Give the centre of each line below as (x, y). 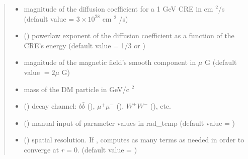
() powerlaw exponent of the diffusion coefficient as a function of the (129, 35)
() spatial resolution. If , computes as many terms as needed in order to (134, 140)
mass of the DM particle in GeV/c (76, 89)
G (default (221, 62)
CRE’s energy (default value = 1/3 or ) (85, 45)
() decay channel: (50, 106)
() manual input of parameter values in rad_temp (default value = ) (130, 123)
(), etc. (160, 106)
